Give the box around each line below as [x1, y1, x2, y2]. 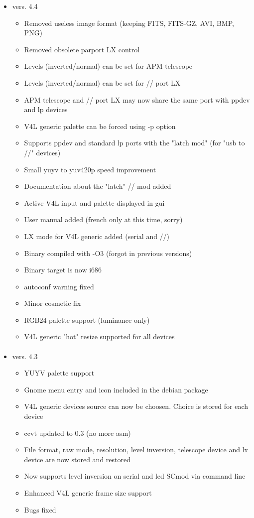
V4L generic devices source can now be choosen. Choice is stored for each [24, 401, 249, 411]
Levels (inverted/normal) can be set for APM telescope [24, 61, 193, 71]
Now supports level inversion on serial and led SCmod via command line [24, 471, 246, 481]
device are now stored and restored [24, 454, 130, 464]
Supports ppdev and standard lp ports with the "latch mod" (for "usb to [24, 137, 245, 148]
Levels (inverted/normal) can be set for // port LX [24, 77, 181, 88]
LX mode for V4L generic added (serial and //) [24, 231, 170, 241]
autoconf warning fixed [24, 281, 94, 291]
